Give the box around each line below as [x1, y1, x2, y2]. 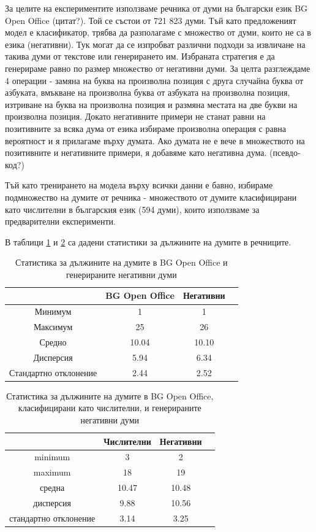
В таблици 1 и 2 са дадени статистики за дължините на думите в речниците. [5, 235, 292, 248]
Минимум [34, 305, 72, 318]
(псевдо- [269, 146, 301, 159]
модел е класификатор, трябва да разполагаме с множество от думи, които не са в [5, 26, 311, 39]
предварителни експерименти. [5, 215, 116, 228]
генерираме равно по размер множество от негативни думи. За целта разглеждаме [5, 61, 310, 74]
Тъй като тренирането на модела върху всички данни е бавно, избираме [5, 179, 273, 191]
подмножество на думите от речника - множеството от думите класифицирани [5, 190, 297, 203]
